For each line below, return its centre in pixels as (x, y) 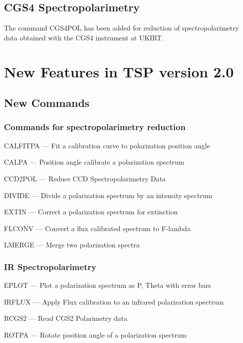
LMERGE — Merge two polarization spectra (72, 245)
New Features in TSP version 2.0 (119, 71)
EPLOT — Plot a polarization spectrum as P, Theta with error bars (108, 285)
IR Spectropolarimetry (50, 266)
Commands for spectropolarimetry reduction (95, 127)
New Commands (47, 103)
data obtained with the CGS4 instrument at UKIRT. (84, 37)
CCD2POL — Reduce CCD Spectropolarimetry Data (85, 178)
